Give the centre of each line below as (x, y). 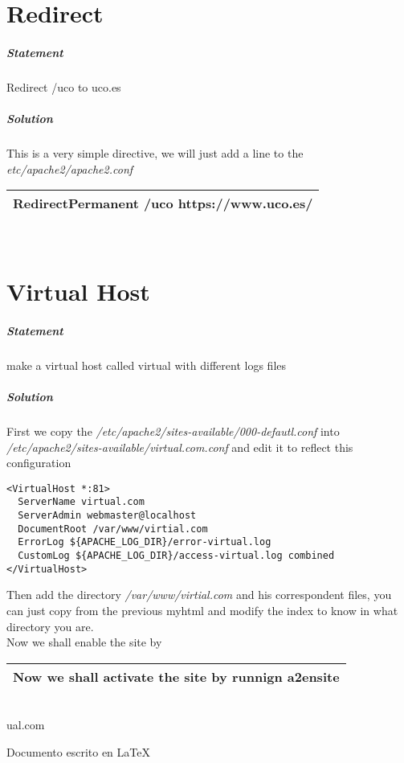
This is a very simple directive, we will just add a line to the (155, 153)
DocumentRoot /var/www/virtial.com (113, 529)
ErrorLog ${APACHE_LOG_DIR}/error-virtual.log (145, 542)
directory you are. (50, 626)
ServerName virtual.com (81, 502)
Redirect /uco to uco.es (64, 86)
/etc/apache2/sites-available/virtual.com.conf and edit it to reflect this (180, 447)
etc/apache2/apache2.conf (70, 168)
